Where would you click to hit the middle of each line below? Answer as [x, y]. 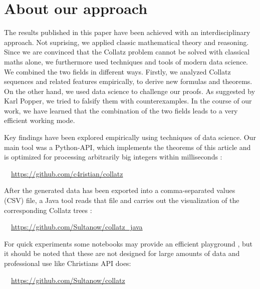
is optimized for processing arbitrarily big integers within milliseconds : [113, 157]
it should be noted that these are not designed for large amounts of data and [122, 253]
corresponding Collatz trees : [48, 210]
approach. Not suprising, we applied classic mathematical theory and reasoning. [126, 42]
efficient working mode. [40, 120]
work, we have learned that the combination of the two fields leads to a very [121, 110]
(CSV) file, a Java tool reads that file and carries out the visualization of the [122, 200]
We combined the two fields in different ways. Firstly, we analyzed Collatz [117, 71]
